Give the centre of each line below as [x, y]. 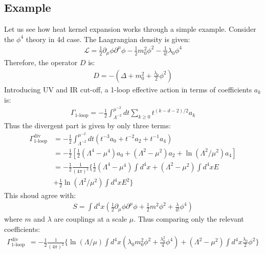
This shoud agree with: [40, 195]
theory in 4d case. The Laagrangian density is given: [108, 39]
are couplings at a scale [91, 219]
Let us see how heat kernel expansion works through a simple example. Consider [130, 29]
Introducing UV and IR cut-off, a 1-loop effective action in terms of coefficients [128, 89]
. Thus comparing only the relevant [189, 219]
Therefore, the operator [41, 62]
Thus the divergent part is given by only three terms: [87, 125]
